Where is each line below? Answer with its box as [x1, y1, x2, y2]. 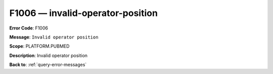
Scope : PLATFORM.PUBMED [9, 43, 70, 49]
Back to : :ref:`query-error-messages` [9, 61, 87, 67]
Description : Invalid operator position [9, 52, 88, 58]
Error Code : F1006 [9, 25, 48, 31]
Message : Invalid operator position [9, 34, 99, 40]
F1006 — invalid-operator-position [9, 7, 158, 18]
